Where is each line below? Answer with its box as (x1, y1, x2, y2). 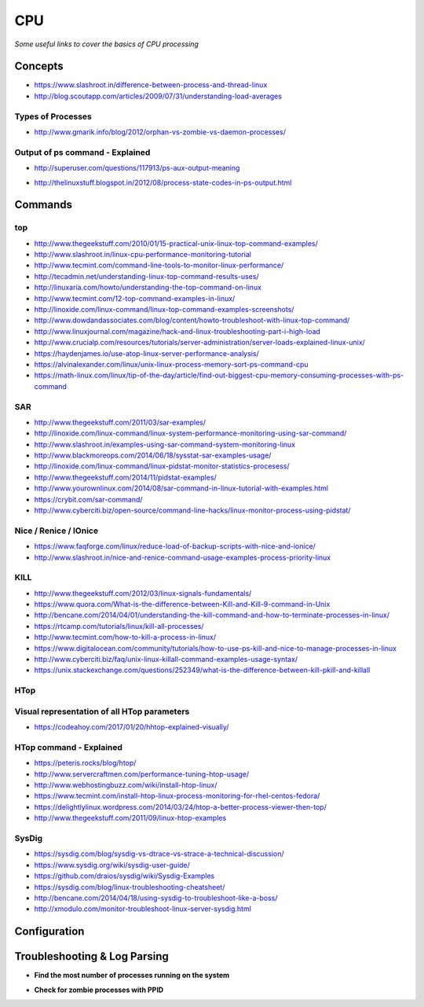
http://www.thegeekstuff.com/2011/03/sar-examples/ (34, 417, 207, 427)
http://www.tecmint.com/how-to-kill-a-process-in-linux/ (34, 633, 217, 642)
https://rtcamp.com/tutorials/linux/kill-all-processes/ (34, 621, 204, 630)
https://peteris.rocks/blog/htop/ (34, 759, 137, 768)
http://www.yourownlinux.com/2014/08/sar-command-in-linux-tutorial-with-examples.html (34, 483, 329, 493)
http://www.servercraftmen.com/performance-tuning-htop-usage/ (34, 769, 250, 778)
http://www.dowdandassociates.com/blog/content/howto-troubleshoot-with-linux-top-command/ (34, 315, 350, 325)
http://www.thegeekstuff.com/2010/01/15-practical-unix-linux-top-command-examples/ (34, 238, 318, 248)
